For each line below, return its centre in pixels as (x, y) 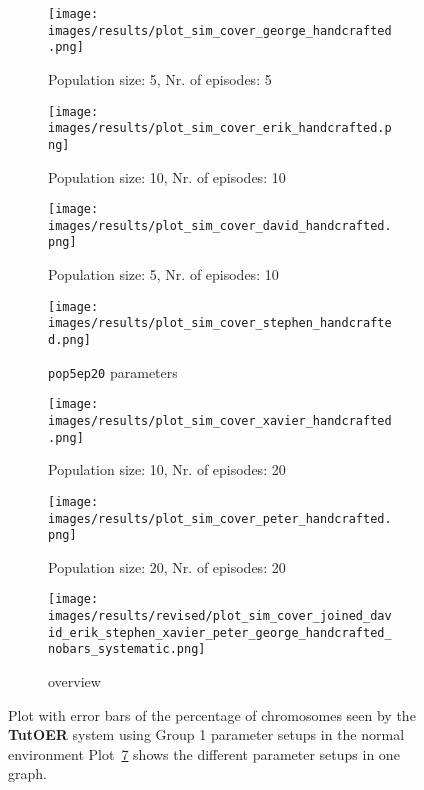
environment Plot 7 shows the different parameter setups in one (204, 753)
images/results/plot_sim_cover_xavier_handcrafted (220, 420)
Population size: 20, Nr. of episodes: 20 (167, 566)
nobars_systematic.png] (127, 649)
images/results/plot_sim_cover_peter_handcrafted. (220, 518)
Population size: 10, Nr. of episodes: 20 (167, 469)
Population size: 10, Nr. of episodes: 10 (167, 176)
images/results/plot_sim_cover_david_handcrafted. (220, 225)
